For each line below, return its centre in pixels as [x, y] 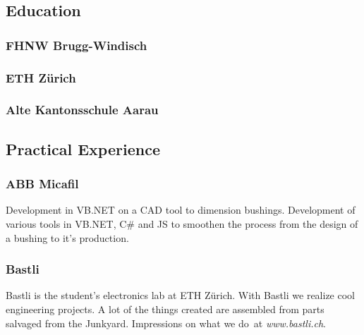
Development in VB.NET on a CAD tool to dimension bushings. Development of [181, 210]
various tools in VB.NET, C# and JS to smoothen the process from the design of [182, 223]
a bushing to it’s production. [67, 237]
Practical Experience [83, 148]
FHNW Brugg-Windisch [77, 45]
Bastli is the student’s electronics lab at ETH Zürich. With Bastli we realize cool [180, 295]
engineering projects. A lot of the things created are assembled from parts [165, 309]
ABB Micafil [42, 184]
